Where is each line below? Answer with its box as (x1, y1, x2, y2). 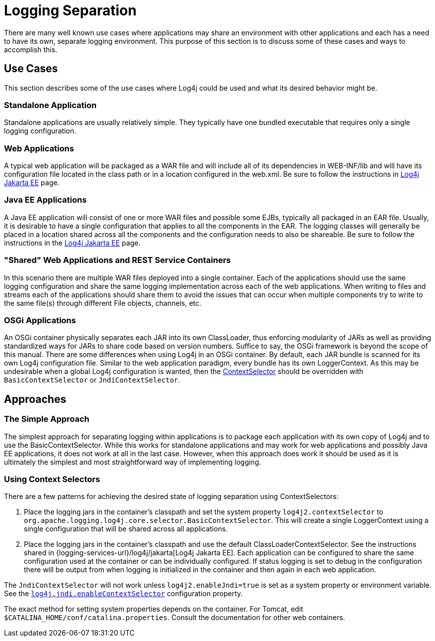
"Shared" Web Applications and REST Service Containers (4, 255, 231, 265)
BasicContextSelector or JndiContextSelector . (4, 376, 180, 385)
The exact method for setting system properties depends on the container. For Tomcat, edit (4, 605, 303, 614)
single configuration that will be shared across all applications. (24, 524, 228, 533)
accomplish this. (4, 45, 58, 54)
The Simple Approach (4, 414, 89, 424)
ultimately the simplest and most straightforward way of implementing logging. (4, 457, 261, 466)
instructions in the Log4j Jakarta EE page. (4, 238, 141, 247)
